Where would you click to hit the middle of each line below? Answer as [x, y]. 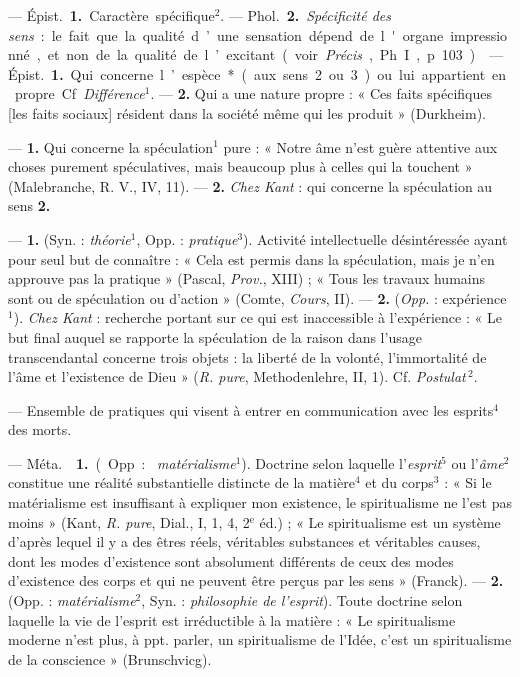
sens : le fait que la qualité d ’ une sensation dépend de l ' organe [226, 34]
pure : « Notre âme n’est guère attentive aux [360, 146]
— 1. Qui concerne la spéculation [111, 146]
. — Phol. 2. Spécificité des [305, 15]
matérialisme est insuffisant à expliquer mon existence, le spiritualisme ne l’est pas [260, 502]
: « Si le [468, 482]
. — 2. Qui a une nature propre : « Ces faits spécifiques [321, 93]
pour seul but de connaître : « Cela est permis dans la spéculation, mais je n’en [251, 258]
